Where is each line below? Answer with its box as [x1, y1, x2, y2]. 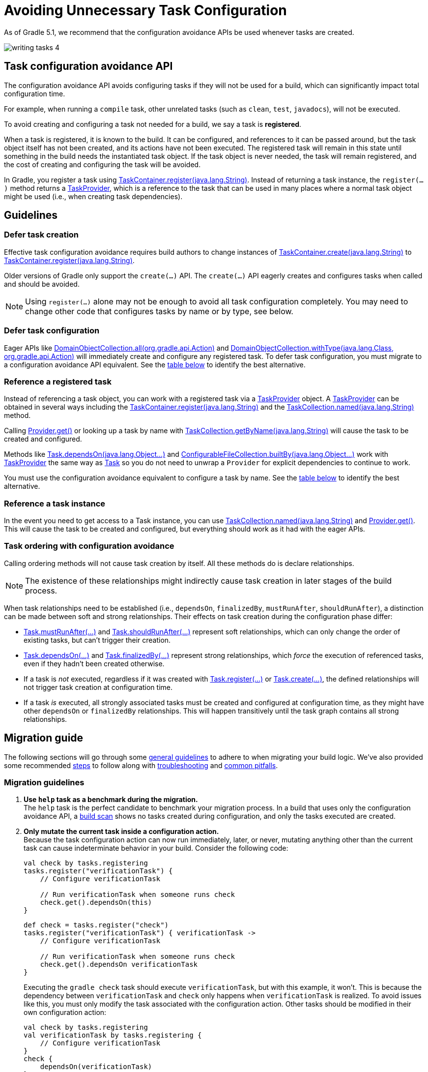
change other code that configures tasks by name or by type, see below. [25, 306, 293, 316]
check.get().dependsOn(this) [40, 898, 152, 907]
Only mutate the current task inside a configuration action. [24, 827, 219, 836]
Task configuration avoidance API [4, 60, 173, 73]
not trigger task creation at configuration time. [24, 683, 173, 691]
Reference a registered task [4, 376, 112, 387]
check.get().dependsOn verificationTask [40, 960, 198, 969]
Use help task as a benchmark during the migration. [24, 795, 198, 804]
